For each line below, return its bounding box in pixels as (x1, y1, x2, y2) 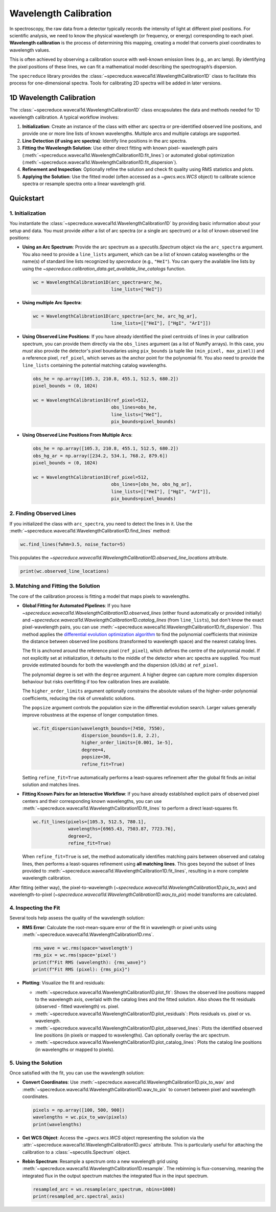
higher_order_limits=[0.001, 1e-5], (81, 739, 173, 746)
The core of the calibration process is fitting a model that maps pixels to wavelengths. (9, 593, 190, 599)
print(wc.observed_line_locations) (20, 568, 109, 574)
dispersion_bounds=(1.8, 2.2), (81, 732, 160, 738)
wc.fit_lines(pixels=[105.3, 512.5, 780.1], (33, 819, 147, 825)
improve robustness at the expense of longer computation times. (22, 711, 158, 718)
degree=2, (68, 833, 93, 839)
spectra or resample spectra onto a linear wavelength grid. (22, 181, 146, 187)
